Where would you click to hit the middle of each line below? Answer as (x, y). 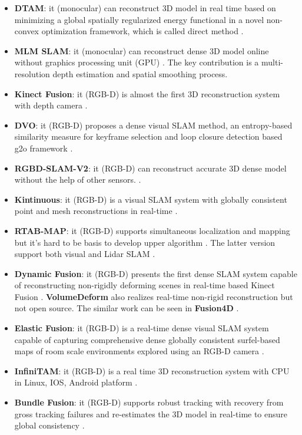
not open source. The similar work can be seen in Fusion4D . (127, 308)
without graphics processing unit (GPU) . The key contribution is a (137, 62)
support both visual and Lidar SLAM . (85, 254)
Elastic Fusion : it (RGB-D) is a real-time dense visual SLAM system (142, 328)
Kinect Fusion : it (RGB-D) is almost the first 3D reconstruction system (147, 93)
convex (27, 31)
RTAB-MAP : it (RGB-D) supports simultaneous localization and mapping (152, 230)
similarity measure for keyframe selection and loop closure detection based (148, 136)
